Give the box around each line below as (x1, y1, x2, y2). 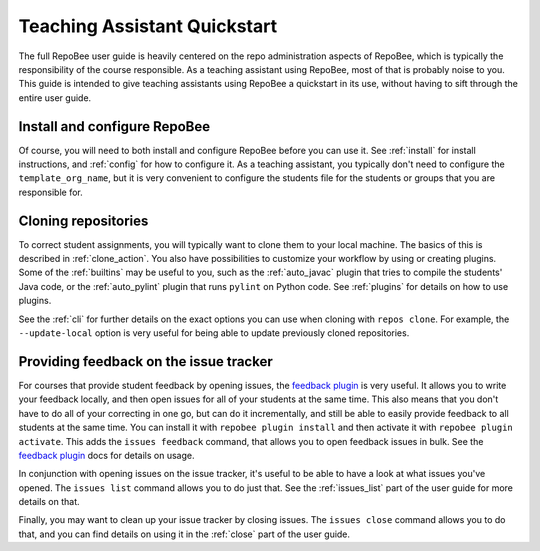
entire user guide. (18, 91, 92, 104)
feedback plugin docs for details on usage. (18, 449, 195, 461)
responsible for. (18, 186, 84, 198)
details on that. (18, 496, 80, 508)
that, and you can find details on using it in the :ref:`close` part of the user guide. (18, 528, 350, 540)
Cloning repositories (18, 212, 149, 229)
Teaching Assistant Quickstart (18, 15, 278, 37)
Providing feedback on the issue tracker (18, 353, 274, 370)
